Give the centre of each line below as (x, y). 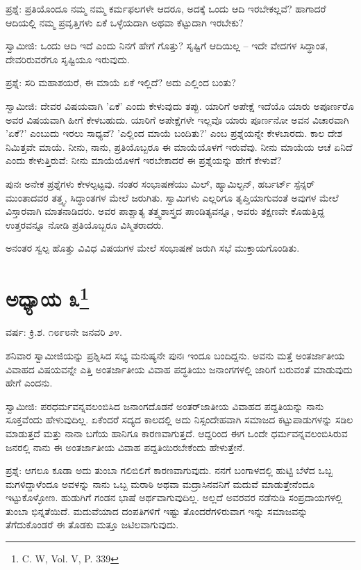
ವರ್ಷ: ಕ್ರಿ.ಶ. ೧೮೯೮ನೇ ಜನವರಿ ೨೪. (64, 332)
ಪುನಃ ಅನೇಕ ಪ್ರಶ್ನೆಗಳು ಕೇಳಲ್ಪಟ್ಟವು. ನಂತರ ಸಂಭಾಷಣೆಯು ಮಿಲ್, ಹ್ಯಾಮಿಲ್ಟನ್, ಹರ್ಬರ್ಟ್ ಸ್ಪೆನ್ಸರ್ (160, 183)
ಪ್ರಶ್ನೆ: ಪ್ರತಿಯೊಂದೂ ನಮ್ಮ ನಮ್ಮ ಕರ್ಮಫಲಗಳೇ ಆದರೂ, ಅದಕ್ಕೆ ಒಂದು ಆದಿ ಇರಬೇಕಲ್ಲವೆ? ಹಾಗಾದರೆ (166, 8)
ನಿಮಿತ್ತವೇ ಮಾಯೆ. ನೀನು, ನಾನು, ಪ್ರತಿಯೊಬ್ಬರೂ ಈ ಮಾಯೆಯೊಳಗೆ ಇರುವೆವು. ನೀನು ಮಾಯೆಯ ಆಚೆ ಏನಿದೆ (179, 146)
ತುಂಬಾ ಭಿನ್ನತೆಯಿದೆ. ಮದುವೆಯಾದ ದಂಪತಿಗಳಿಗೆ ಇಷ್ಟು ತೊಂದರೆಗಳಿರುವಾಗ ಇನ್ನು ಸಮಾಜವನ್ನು (157, 511)
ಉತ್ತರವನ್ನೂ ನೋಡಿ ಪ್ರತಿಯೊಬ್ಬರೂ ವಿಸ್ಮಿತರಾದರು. (85, 224)
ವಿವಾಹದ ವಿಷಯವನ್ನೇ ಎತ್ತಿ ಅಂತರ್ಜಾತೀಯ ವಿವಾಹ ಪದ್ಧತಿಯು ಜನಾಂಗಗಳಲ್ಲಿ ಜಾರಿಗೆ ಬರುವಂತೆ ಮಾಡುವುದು (179, 369)
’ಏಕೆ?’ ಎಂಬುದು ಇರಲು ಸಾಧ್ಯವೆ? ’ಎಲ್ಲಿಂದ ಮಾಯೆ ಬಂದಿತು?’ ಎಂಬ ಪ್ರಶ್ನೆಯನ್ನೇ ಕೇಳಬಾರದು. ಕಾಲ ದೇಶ (174, 133)
